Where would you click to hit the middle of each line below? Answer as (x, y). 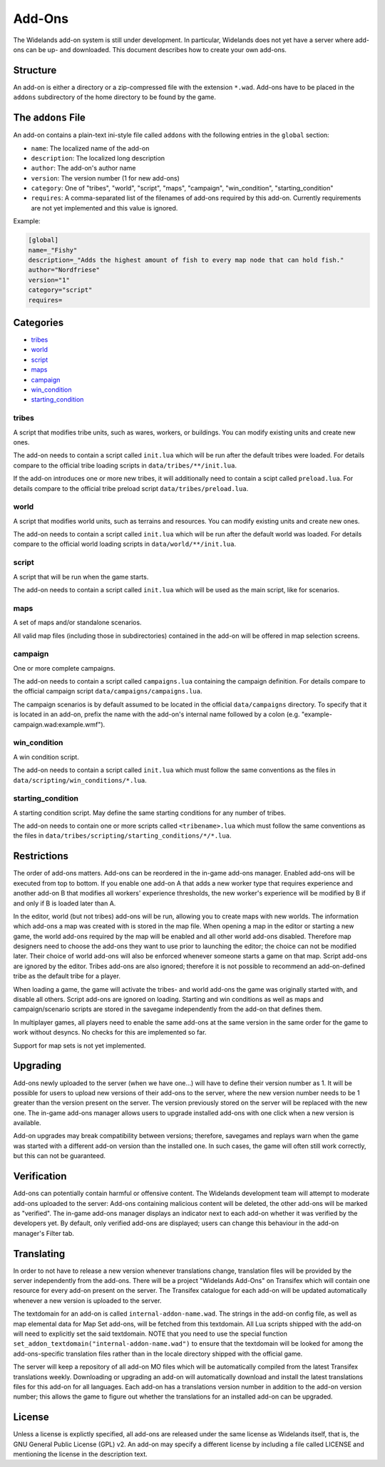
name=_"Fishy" (53, 250)
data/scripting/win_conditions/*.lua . (80, 780)
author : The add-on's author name (83, 168)
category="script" (60, 290)
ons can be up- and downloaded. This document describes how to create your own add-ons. (150, 49)
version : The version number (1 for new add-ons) (105, 178)
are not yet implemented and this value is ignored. (104, 208)
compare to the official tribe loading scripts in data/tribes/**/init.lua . (125, 465)
